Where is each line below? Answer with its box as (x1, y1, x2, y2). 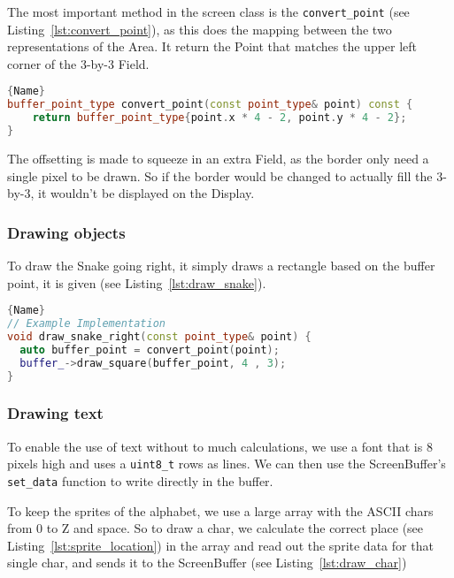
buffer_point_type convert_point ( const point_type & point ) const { (7, 98, 413, 111)
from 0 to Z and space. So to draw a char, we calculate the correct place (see (7, 519, 424, 537)
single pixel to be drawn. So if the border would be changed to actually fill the (7, 166, 433, 185)
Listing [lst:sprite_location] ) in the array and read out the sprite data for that (7, 536, 434, 554)
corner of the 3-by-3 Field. (7, 54, 150, 72)
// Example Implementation (7, 317, 165, 330)
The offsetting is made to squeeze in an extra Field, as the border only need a (7, 148, 429, 167)
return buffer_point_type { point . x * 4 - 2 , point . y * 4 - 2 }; (32, 111, 407, 125)
